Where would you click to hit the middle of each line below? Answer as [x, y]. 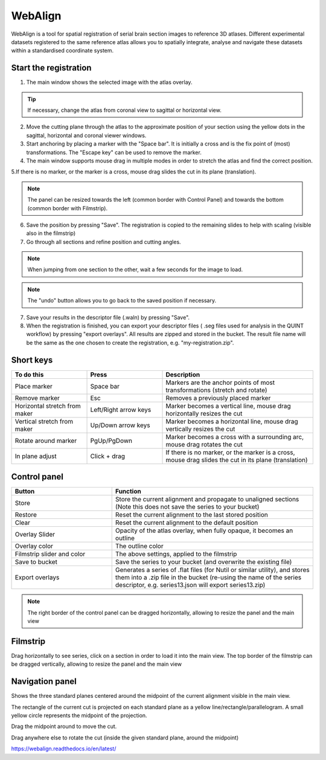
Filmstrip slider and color [50, 554]
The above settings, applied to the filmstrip [176, 554]
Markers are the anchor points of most [220, 382]
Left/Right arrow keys [121, 410]
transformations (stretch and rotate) [217, 390]
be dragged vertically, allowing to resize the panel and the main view [97, 664]
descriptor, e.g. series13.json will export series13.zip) [190, 585]
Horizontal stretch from [48, 406]
